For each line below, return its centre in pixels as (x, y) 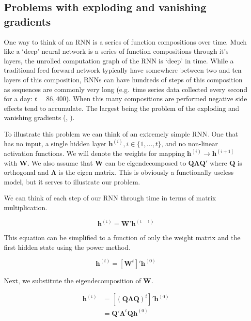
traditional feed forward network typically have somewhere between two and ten (123, 70)
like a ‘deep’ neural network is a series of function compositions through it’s (116, 51)
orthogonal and (26, 172)
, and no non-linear (189, 143)
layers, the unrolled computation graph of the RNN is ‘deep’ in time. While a (119, 60)
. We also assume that (60, 162)
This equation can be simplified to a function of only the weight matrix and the (122, 237)
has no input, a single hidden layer (55, 143)
